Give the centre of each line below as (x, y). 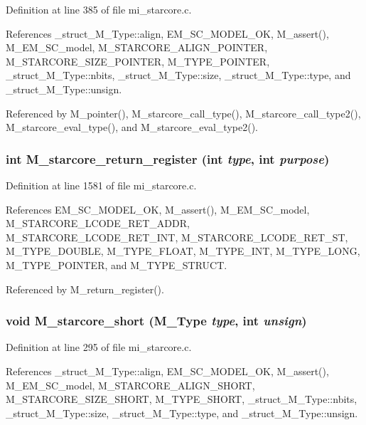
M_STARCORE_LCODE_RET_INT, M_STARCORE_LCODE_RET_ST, (177, 237)
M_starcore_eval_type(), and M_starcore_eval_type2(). (132, 127)
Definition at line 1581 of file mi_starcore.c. (101, 185)
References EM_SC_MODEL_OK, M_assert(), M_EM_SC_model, (158, 209)
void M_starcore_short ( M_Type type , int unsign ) (156, 321)
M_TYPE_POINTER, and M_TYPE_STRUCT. (117, 264)
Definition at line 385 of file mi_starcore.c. (99, 9)
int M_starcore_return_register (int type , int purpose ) (168, 158)
